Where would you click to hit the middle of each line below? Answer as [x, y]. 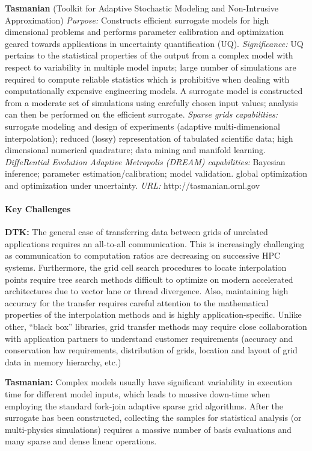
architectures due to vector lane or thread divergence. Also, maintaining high [147, 291]
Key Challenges [38, 209]
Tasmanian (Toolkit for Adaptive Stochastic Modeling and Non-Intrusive [142, 8]
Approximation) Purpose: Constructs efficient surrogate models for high [137, 20]
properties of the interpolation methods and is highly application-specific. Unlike [153, 314]
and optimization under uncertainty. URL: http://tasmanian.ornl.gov [133, 185]
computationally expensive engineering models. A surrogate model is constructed [154, 91]
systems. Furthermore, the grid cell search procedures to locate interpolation [146, 267]
